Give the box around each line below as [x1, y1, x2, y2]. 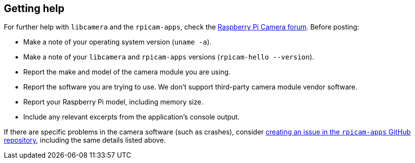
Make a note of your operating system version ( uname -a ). [23, 38, 212, 46]
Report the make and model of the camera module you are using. [23, 68, 231, 76]
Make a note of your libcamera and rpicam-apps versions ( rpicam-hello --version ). [23, 53, 314, 61]
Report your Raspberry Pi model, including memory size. [23, 98, 203, 106]
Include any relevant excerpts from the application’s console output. [23, 113, 240, 121]
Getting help [4, 2, 64, 15]
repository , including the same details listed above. [4, 136, 166, 145]
